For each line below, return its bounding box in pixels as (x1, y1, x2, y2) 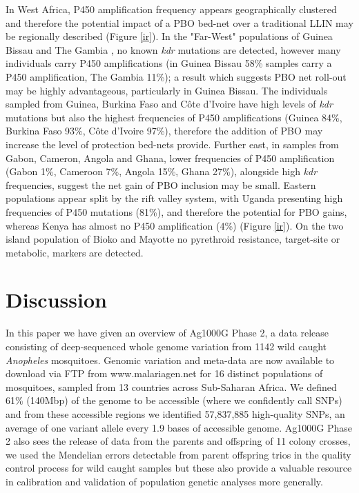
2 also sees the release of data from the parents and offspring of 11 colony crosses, (6, 434, 351, 448)
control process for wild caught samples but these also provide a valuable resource (6, 461, 352, 475)
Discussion (6, 285, 107, 314)
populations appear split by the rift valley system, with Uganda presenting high (6, 191, 343, 205)
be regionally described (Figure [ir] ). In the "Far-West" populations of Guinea (6, 29, 333, 43)
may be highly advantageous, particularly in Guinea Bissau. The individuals (6, 83, 328, 97)
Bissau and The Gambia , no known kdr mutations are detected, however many (6, 42, 341, 57)
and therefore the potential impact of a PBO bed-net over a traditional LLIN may (6, 15, 353, 30)
